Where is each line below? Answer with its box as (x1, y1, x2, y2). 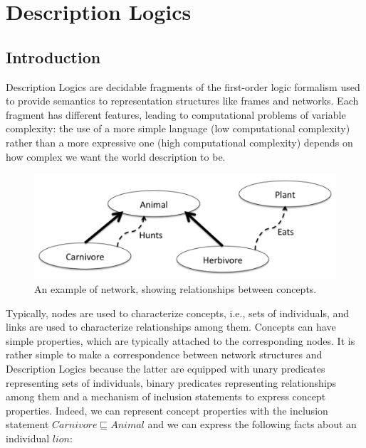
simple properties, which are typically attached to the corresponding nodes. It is (6, 333, 355, 348)
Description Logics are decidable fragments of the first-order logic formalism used (6, 79, 360, 94)
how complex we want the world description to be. (6, 149, 226, 164)
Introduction (6, 46, 101, 68)
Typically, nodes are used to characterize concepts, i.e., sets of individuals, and (6, 305, 350, 320)
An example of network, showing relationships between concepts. (34, 281, 317, 296)
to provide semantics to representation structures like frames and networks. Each (6, 93, 359, 108)
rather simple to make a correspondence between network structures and (6, 347, 323, 362)
